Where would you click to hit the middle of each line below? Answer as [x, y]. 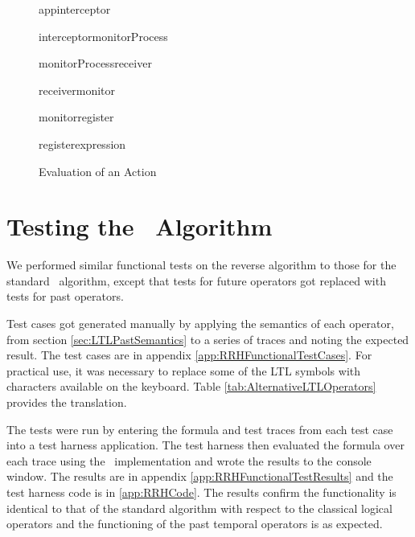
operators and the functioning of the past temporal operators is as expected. [195, 524]
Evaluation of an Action [98, 171]
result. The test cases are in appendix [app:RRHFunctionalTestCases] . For [189, 355]
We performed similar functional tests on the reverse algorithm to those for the [201, 265]
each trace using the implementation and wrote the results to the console [189, 460]
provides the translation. [67, 402]
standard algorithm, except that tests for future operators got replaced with [196, 280]
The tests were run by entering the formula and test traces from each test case [200, 429]
